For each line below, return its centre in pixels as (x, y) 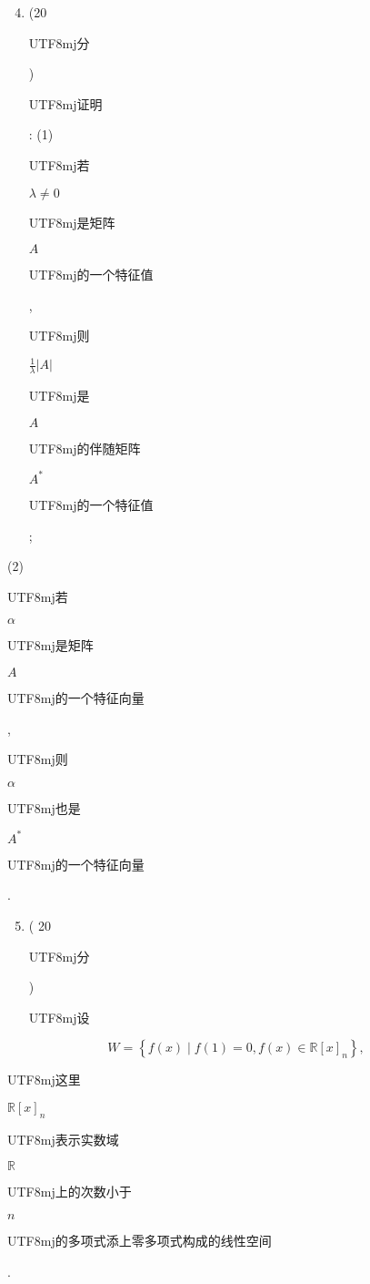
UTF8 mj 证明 (65, 103)
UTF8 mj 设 (59, 1017)
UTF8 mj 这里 (44, 1080)
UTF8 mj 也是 (44, 807)
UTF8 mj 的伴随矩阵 (85, 448)
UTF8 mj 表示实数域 (63, 1139)
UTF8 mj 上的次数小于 (70, 1192)
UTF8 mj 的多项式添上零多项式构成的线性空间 (140, 1240)
